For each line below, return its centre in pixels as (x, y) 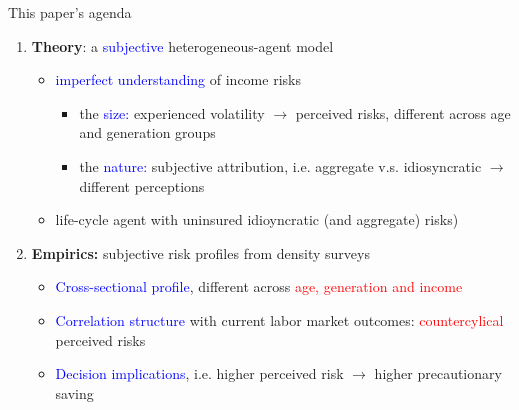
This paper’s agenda (70, 12)
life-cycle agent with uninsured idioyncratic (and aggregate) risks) (257, 219)
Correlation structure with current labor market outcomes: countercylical (279, 319)
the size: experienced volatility (172, 112)
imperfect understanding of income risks (178, 79)
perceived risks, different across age (403, 112)
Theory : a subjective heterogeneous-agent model (182, 45)
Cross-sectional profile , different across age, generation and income (259, 286)
